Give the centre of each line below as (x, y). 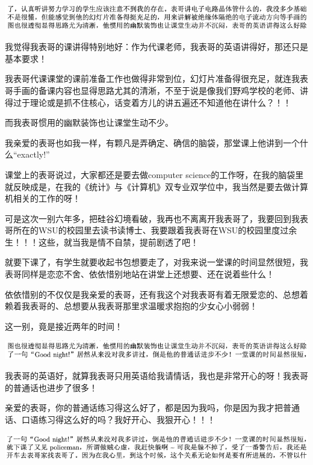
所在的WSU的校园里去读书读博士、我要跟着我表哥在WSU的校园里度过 (151, 230)
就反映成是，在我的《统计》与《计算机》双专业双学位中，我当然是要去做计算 (156, 186)
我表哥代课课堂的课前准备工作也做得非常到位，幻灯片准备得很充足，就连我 (152, 79)
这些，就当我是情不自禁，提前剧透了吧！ (118, 242)
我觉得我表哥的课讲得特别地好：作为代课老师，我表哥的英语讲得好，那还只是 (156, 47)
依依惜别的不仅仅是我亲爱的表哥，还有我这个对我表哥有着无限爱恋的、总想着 (156, 294)
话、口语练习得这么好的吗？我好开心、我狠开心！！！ (110, 419)
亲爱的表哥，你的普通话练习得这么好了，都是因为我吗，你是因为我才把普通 (152, 408)
